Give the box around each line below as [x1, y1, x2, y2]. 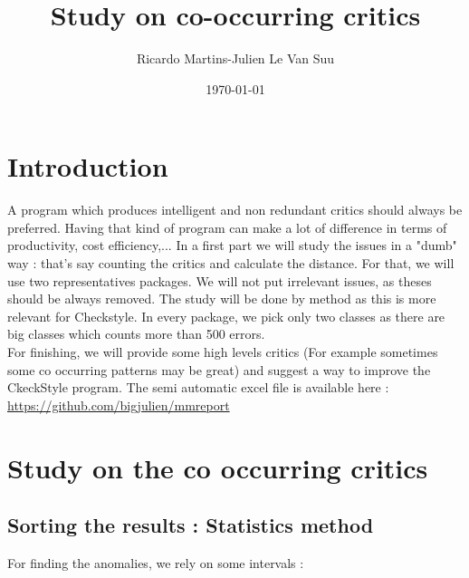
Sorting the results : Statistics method [7, 511, 374, 539]
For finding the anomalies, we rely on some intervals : [7, 553, 304, 572]
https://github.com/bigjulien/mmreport [7, 395, 230, 414]
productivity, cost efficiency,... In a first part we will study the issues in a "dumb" [7, 236, 457, 255]
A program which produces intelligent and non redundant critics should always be [7, 200, 463, 219]
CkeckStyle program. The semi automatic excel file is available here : [7, 378, 389, 397]
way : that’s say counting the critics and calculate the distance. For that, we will [7, 254, 455, 273]
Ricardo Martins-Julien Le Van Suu [136, 49, 335, 68]
